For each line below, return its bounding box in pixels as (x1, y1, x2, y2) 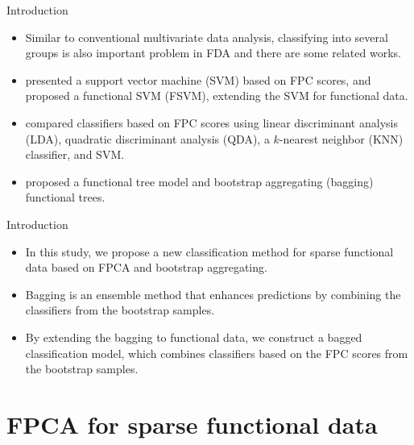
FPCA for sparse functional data (6, 407, 378, 440)
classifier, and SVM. (25, 146, 125, 163)
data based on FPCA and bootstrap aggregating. (25, 259, 267, 276)
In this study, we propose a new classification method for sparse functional (25, 243, 394, 260)
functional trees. (25, 189, 106, 206)
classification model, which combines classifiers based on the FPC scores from (25, 344, 408, 361)
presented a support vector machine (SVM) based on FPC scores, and (25, 71, 371, 88)
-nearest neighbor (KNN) (279, 130, 404, 147)
